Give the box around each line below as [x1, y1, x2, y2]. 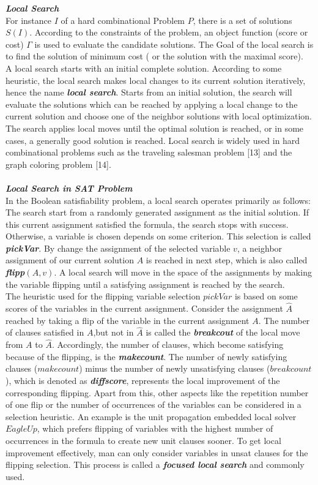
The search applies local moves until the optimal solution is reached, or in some [6, 121, 304, 134]
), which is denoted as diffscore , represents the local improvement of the [6, 374, 280, 387]
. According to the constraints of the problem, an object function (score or [29, 26, 308, 39]
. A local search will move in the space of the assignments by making [54, 266, 312, 279]
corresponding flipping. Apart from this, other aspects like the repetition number [6, 386, 309, 399]
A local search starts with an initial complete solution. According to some [6, 61, 282, 74]
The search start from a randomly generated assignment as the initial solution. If [6, 206, 309, 219]
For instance [6, 13, 51, 26]
